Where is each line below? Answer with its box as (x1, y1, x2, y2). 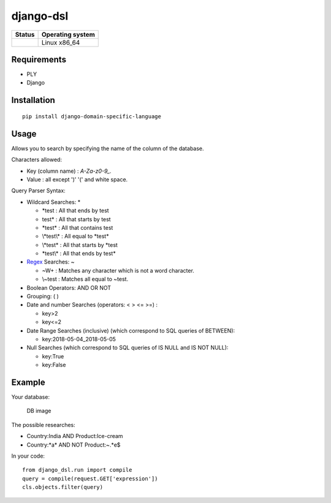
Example (11, 377, 45, 387)
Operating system (41, 30, 95, 39)
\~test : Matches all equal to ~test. (42, 276, 129, 283)
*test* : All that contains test (42, 224, 113, 231)
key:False (42, 361, 66, 369)
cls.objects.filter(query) (22, 484, 104, 491)
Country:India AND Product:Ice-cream (26, 433, 123, 440)
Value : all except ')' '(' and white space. (26, 175, 128, 183)
